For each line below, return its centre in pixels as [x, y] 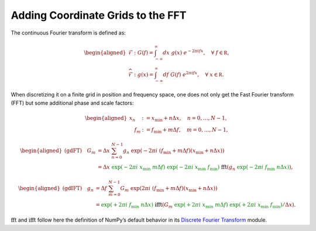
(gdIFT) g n [78, 189]
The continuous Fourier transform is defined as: [68, 33]
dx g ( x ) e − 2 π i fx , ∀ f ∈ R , [196, 52]
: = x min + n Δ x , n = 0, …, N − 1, [184, 119]
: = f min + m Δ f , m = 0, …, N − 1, [185, 130]
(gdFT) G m [80, 151]
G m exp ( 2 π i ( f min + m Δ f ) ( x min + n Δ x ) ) [169, 189]
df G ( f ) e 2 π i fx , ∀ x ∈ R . [194, 74]
